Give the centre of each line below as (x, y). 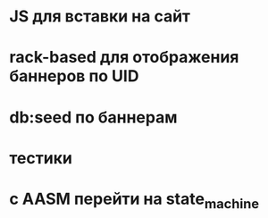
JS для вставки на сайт (100, 17)
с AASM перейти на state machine (134, 200)
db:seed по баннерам (93, 117)
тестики (41, 158)
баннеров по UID (74, 76)
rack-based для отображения (124, 58)
